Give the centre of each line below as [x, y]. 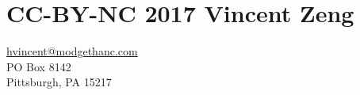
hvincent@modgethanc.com [72, 51]
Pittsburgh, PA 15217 [59, 82]
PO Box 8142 [39, 66]
